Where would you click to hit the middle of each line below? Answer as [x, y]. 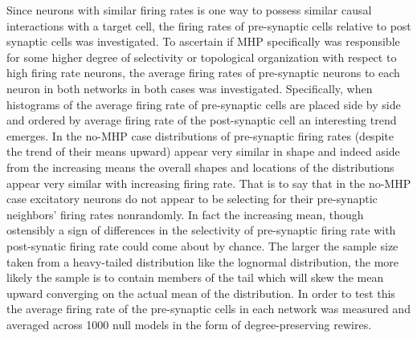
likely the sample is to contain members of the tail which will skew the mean [195, 277]
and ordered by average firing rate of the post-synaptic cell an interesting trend [202, 120]
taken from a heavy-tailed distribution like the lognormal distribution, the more [203, 261]
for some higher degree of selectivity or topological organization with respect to [202, 57]
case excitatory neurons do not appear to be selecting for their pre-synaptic [192, 199]
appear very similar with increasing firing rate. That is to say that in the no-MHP [209, 183]
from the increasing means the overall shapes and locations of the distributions [200, 167]
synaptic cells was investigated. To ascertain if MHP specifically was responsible [203, 41]
